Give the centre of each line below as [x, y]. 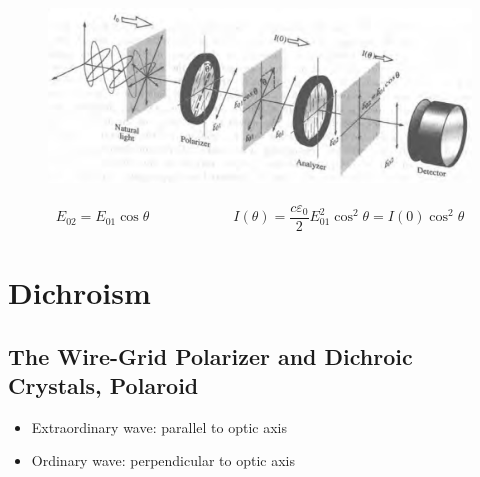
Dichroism [79, 292]
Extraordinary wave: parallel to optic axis [159, 426]
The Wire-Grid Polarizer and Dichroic [210, 355]
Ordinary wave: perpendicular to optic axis [163, 460]
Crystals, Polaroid [103, 384]
